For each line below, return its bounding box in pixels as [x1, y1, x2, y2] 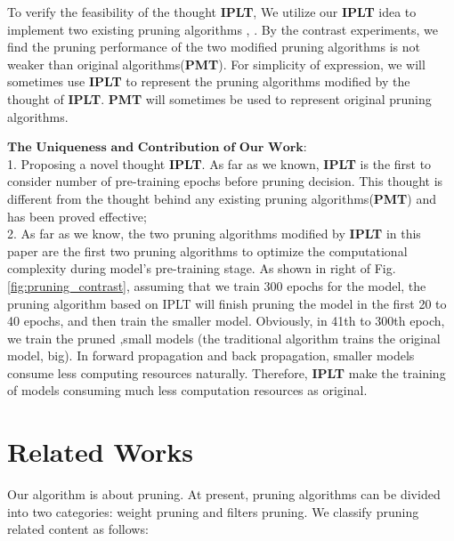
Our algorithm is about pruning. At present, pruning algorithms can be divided [7, 485, 441, 504]
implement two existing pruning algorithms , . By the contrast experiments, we [7, 20, 439, 38]
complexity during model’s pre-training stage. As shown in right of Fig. [7, 259, 396, 278]
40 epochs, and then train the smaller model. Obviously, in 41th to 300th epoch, [7, 311, 445, 330]
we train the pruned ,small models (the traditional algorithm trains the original [7, 328, 441, 347]
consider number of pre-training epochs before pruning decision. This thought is [7, 172, 443, 190]
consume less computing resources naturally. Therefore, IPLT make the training [7, 363, 446, 382]
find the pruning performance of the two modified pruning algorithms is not [7, 37, 420, 56]
